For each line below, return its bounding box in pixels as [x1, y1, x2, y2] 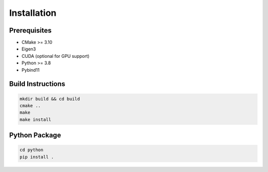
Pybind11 [21, 67, 40, 73]
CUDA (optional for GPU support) [21, 53, 90, 59]
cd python [19, 147, 44, 153]
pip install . [19, 154, 54, 160]
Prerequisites [9, 26, 52, 35]
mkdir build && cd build [19, 96, 80, 101]
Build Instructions [9, 80, 66, 88]
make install [19, 117, 52, 122]
